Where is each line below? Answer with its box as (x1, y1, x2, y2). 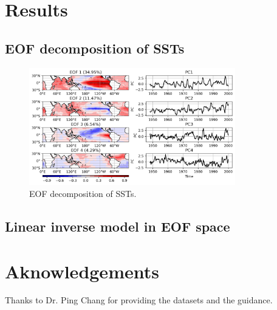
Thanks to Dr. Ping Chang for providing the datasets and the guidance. (5, 294, 273, 306)
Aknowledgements (5, 258, 159, 283)
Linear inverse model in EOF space (5, 216, 230, 235)
